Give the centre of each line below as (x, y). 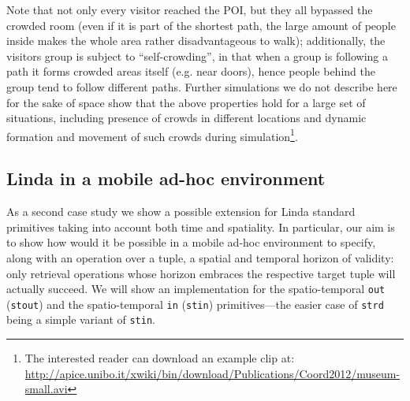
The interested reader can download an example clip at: (160, 358)
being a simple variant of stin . (81, 319)
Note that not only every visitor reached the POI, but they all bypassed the (190, 9)
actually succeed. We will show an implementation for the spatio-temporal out (196, 289)
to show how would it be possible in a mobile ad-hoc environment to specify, (191, 242)
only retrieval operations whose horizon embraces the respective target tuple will (201, 273)
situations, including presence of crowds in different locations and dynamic (186, 118)
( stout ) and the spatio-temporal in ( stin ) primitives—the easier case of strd (195, 304)
